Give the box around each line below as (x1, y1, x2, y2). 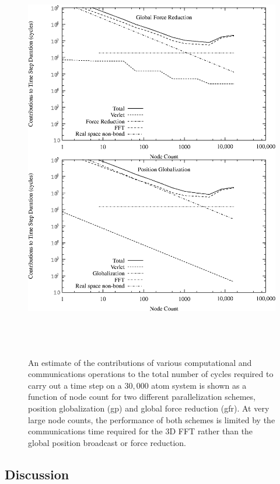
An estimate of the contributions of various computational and (28, 356, 252, 368)
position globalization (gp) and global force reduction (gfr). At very (28, 402, 269, 414)
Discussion (5, 465, 69, 483)
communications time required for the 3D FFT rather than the (28, 425, 253, 437)
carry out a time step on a (28, 379, 122, 391)
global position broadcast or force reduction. (28, 436, 187, 448)
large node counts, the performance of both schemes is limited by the (28, 413, 275, 426)
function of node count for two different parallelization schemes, (28, 390, 256, 403)
